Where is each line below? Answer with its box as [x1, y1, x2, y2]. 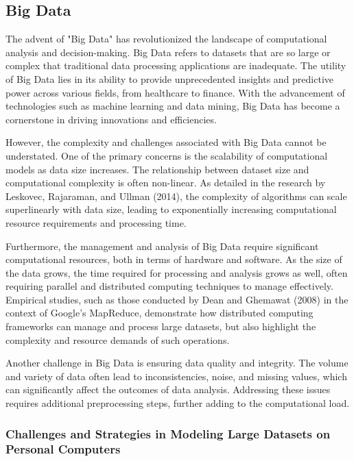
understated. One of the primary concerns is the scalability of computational [5, 148, 328, 162]
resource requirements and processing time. [5, 215, 187, 229]
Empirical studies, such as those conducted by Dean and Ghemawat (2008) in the [5, 292, 349, 306]
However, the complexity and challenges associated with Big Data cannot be [5, 135, 327, 149]
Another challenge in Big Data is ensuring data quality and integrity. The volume [5, 356, 349, 370]
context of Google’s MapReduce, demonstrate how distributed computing [5, 306, 314, 320]
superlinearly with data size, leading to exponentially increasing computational [5, 202, 337, 216]
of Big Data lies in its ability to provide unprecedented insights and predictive [5, 71, 334, 86]
